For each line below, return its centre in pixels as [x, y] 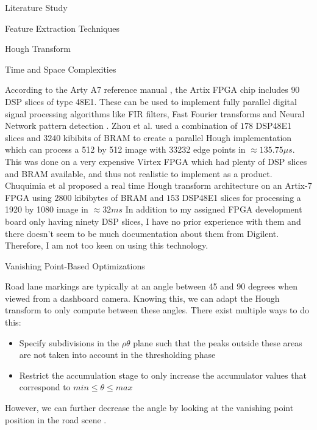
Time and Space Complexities [61, 69]
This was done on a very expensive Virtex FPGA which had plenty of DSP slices [156, 161]
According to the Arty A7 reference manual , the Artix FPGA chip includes [147, 89]
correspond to [45, 387]
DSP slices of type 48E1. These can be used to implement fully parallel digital [151, 101]
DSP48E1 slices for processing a [241, 197]
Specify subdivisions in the [69, 342]
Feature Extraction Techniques [62, 28]
